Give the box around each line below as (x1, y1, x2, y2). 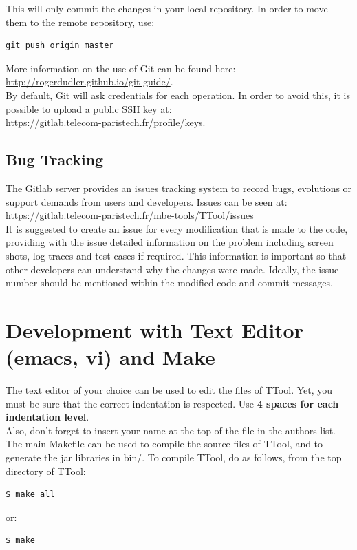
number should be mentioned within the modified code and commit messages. (6, 275, 333, 290)
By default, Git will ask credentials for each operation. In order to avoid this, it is (6, 87, 350, 102)
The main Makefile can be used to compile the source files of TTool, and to (6, 436, 323, 451)
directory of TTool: (6, 463, 86, 478)
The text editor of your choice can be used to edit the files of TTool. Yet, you (6, 383, 333, 397)
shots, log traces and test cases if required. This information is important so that (6, 248, 347, 262)
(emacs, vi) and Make (6, 343, 215, 371)
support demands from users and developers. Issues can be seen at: (6, 194, 288, 209)
